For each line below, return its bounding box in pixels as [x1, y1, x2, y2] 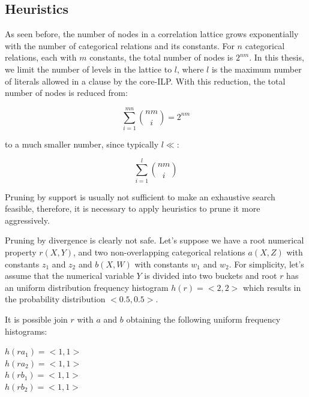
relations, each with [5, 51, 77, 64]
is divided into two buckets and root [144, 269, 277, 282]
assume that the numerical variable [5, 269, 134, 282]
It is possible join [5, 312, 68, 325]
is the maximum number [211, 62, 302, 75]
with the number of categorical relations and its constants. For [5, 39, 235, 52]
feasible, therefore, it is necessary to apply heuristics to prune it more [5, 202, 260, 215]
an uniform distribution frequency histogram [5, 281, 169, 293]
